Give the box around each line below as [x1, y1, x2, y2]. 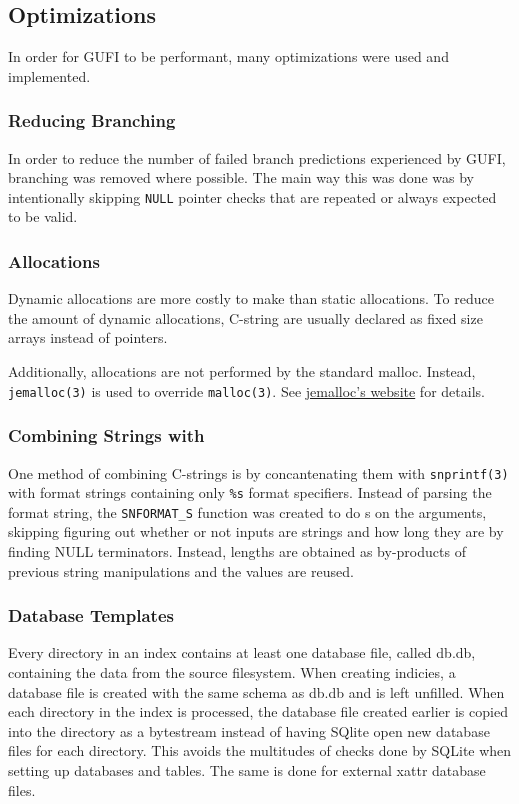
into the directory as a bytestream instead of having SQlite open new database [8, 720, 490, 741]
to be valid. [8, 206, 78, 227]
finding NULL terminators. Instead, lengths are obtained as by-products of [8, 541, 466, 562]
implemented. [8, 65, 91, 86]
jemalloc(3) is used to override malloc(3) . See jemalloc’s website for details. [8, 380, 485, 401]
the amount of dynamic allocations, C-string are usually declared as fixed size [8, 307, 483, 328]
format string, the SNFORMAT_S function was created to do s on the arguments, [8, 501, 487, 522]
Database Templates [8, 603, 174, 628]
